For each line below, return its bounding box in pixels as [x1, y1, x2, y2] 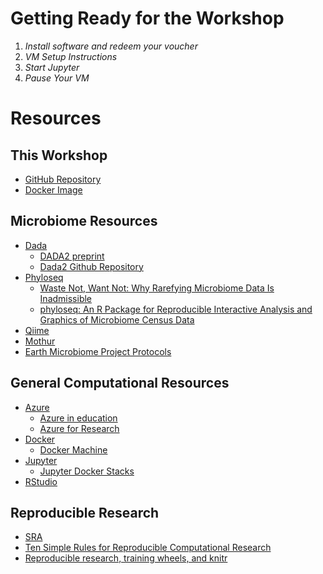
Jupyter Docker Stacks [39, 465, 135, 477]
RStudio [24, 475, 58, 487]
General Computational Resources [10, 375, 230, 392]
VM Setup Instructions [24, 50, 118, 62]
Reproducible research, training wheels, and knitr [24, 552, 228, 564]
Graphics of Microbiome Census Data [39, 313, 195, 326]
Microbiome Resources [10, 213, 158, 230]
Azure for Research [39, 422, 120, 434]
